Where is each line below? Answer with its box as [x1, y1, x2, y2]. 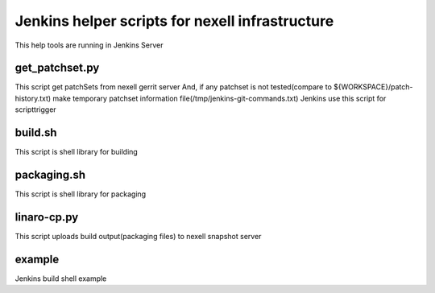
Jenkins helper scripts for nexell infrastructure [14, 12, 334, 30]
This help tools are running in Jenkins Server [14, 40, 164, 50]
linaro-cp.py [14, 210, 79, 224]
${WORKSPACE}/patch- [333, 82, 413, 92]
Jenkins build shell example [14, 274, 107, 283]
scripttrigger [14, 105, 56, 114]
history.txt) [14, 93, 52, 103]
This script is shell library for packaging [14, 189, 147, 199]
